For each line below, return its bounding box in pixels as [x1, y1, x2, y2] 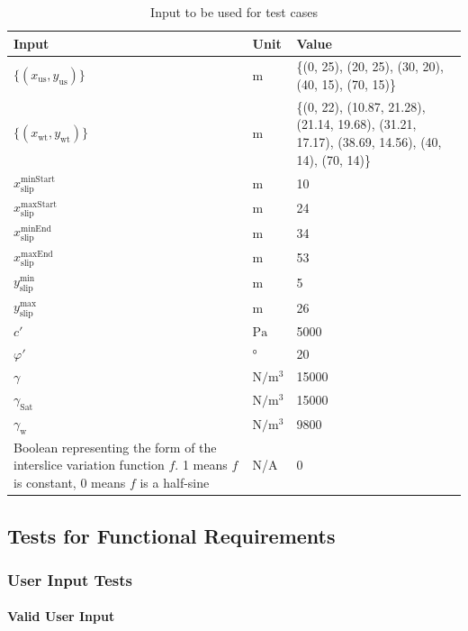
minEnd [21, 224, 51, 234]
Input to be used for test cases [150, 3, 318, 21]
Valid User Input [7, 607, 115, 626]
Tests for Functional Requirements [7, 521, 336, 549]
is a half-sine [139, 473, 210, 492]
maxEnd [21, 249, 53, 259]
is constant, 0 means [13, 473, 126, 492]
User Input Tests [7, 568, 132, 590]
